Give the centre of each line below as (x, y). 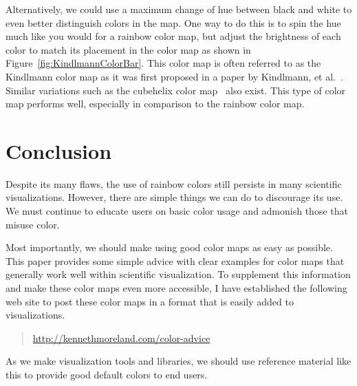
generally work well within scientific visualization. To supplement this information (178, 274)
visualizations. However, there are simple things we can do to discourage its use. (174, 197)
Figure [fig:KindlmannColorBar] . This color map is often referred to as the (163, 63)
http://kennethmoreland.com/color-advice (121, 337)
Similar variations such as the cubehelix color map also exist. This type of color (176, 90)
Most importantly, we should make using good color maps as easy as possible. (169, 247)
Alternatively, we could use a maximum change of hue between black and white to (179, 9)
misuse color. (33, 224)
